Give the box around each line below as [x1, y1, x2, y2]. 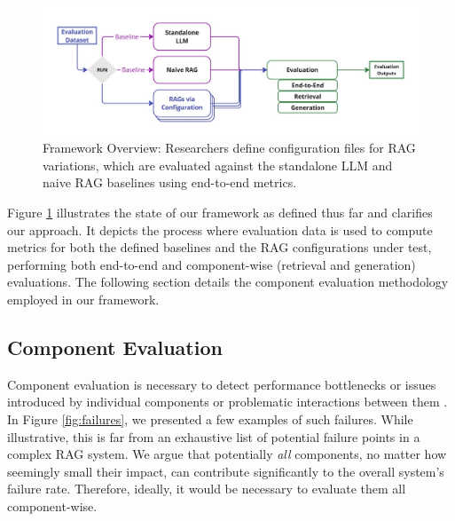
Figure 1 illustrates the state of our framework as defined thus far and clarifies [7, 203, 433, 222]
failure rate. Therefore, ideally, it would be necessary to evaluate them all [7, 479, 406, 498]
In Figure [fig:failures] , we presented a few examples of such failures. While [7, 409, 413, 428]
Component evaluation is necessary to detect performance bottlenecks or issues [7, 375, 436, 393]
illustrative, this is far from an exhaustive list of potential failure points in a [7, 427, 420, 446]
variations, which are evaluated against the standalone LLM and [43, 155, 393, 174]
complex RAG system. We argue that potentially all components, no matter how [7, 445, 447, 463]
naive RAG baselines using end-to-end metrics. [43, 173, 297, 192]
